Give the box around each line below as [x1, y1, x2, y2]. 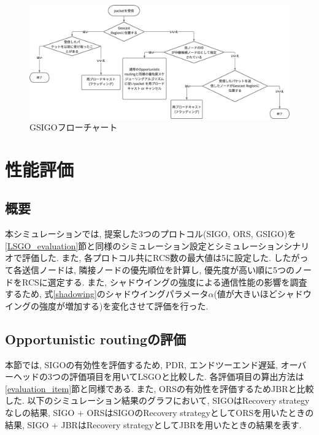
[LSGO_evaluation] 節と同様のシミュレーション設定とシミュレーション [5, 239, 284, 252]
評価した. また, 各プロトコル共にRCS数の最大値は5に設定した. [21, 251, 271, 264]
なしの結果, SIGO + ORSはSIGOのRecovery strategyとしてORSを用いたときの [5, 406, 314, 418]
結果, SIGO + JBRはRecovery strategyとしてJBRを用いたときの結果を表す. [5, 418, 302, 431]
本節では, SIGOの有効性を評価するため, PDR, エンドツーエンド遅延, [5, 358, 278, 371]
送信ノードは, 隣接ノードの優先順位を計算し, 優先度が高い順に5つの [21, 263, 295, 276]
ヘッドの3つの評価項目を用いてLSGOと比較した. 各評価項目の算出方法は [13, 370, 304, 383]
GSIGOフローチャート [29, 121, 118, 134]
